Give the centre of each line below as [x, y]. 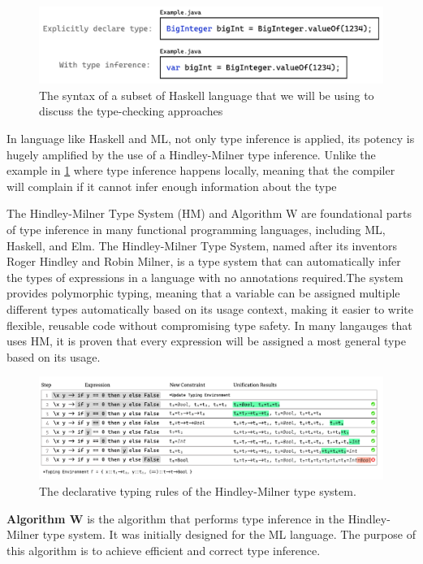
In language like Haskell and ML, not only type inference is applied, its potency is [211, 139]
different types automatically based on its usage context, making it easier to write [210, 308]
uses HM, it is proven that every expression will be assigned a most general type [206, 341]
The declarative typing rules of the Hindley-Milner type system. [198, 491]
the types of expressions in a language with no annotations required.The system [205, 277]
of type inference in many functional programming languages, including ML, [196, 229]
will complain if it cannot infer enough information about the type [172, 186]
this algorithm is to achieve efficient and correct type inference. [164, 550]
